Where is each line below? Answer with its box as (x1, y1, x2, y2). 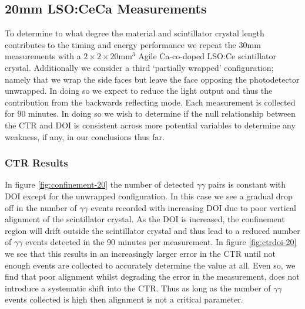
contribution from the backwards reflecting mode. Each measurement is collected (5, 96, 296, 108)
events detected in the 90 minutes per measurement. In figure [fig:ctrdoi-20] (25, 236, 297, 248)
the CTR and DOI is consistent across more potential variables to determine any (5, 118, 296, 131)
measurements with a (5, 50, 81, 62)
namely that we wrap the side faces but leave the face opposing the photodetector (5, 73, 300, 85)
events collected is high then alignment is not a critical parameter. (5, 293, 243, 305)
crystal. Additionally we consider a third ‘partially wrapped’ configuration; (5, 61, 274, 73)
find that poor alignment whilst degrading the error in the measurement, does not (5, 270, 300, 283)
